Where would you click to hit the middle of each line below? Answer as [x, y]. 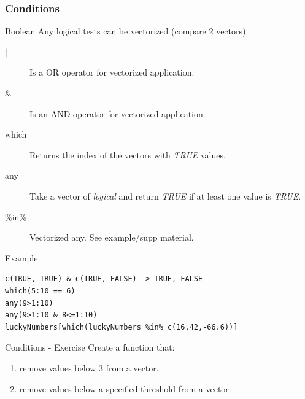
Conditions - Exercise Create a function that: [90, 347]
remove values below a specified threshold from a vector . [125, 388]
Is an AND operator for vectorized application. [118, 113]
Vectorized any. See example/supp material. [112, 237]
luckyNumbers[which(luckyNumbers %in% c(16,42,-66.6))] [122, 327]
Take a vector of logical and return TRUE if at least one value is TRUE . [165, 196]
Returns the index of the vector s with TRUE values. [128, 154]
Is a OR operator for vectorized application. [112, 72]
